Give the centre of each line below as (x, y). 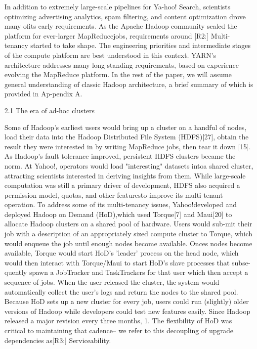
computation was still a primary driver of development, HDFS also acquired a (122, 185)
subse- (241, 262)
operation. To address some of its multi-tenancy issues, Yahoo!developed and (121, 204)
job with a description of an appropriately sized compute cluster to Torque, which (128, 234)
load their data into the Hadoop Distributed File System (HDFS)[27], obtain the (127, 137)
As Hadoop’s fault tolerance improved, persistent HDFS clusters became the (120, 156)
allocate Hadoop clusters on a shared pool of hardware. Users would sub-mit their (128, 224)
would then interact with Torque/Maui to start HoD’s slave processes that (117, 262)
